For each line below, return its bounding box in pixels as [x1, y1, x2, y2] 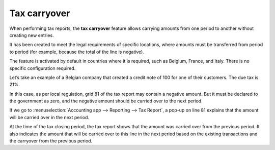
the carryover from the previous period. [9, 138, 93, 144]
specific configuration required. [9, 65, 76, 71]
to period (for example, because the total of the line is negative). [9, 49, 145, 55]
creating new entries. [9, 32, 54, 38]
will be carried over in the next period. [9, 114, 89, 120]
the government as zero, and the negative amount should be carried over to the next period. [9, 98, 203, 104]
